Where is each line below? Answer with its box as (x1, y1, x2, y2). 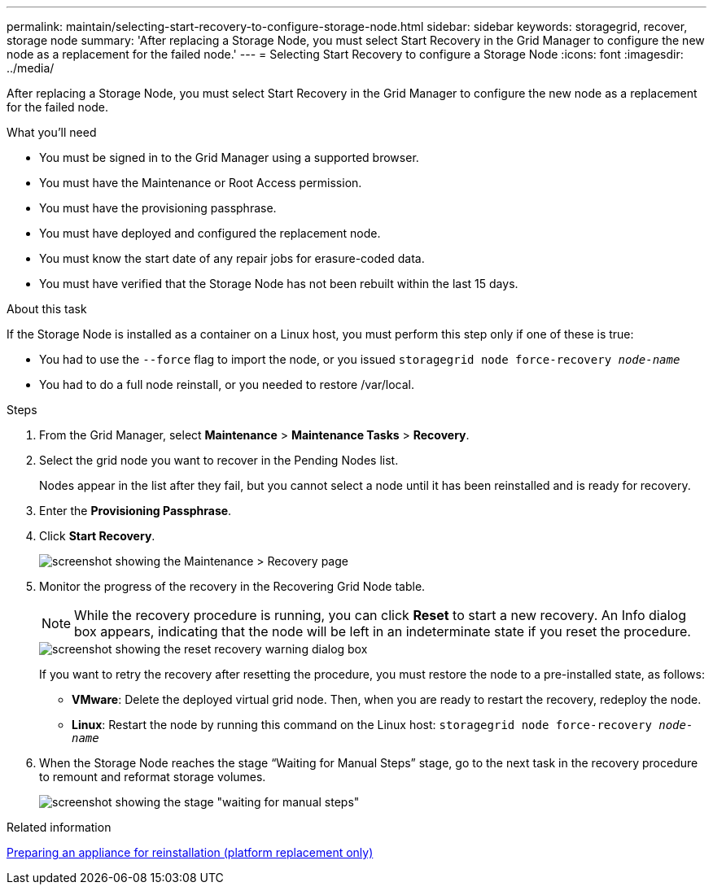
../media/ (7, 61, 55, 75)
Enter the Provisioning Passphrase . (39, 504, 232, 518)
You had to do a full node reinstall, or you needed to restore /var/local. (39, 378, 414, 391)
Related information (7, 820, 112, 834)
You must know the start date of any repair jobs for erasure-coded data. (39, 251, 425, 265)
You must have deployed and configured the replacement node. (39, 226, 381, 240)
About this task (7, 302, 87, 316)
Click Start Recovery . (39, 529, 155, 543)
